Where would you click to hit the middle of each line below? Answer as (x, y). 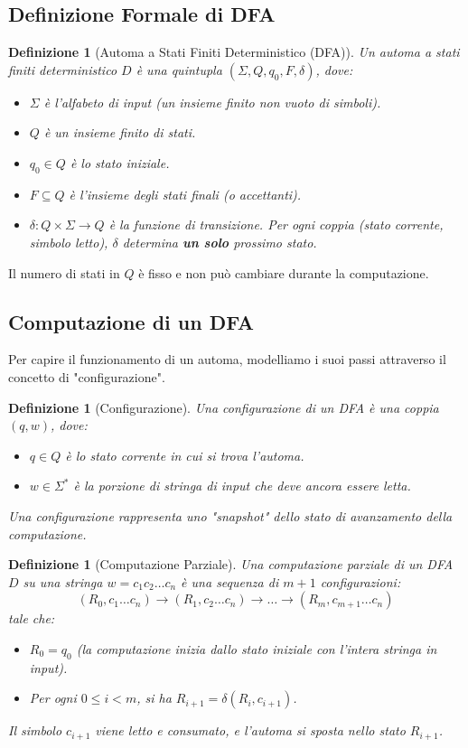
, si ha (154, 698)
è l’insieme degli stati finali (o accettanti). (185, 194)
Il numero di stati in (64, 272)
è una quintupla (179, 69)
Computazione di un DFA (131, 321)
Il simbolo (35, 730)
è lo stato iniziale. (120, 162)
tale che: (32, 618)
